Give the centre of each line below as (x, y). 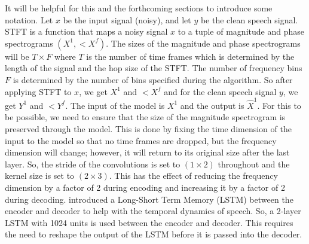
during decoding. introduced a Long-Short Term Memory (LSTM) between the (149, 199)
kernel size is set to (40, 176)
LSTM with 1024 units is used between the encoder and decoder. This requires (149, 222)
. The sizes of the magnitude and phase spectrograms (203, 43)
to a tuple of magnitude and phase (241, 31)
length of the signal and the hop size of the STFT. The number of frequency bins (154, 68)
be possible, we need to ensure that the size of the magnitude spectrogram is (145, 117)
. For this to (279, 105)
